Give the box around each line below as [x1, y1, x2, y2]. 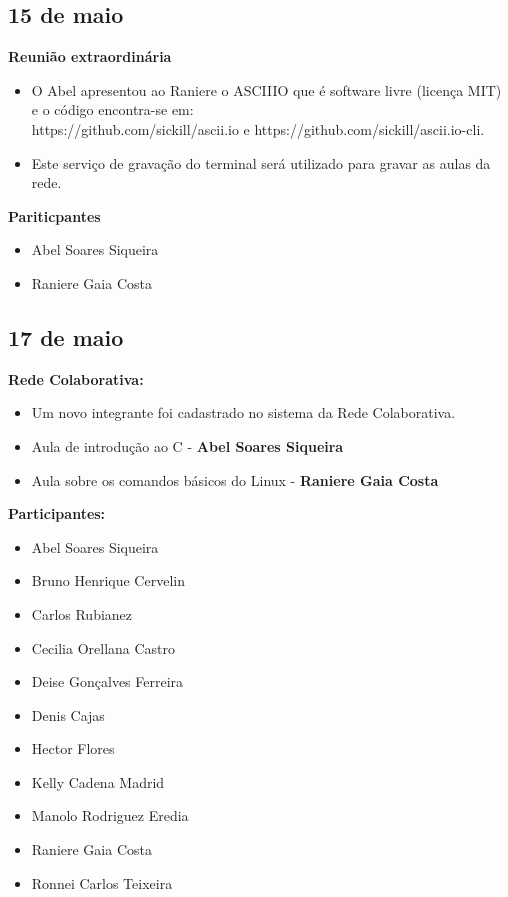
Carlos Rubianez [31, 603, 133, 624]
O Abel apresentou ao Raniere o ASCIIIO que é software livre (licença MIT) [31, 79, 502, 100]
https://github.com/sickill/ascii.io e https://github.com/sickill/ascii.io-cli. [31, 118, 485, 139]
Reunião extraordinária [8, 46, 172, 67]
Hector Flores [31, 738, 115, 759]
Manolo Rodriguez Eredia [31, 805, 189, 826]
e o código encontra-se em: [31, 99, 194, 120]
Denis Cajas [31, 704, 105, 725]
